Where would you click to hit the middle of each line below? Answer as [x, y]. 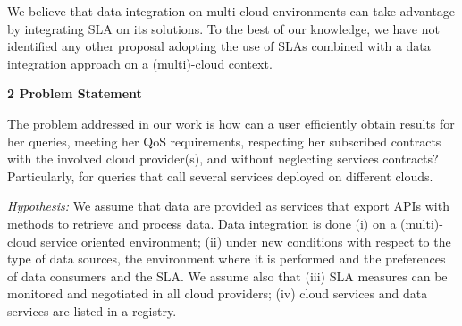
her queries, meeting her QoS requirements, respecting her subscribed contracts [224, 141]
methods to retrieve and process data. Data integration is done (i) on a [202, 223]
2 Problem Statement [75, 93]
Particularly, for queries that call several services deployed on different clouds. [220, 176]
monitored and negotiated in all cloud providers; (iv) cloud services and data [218, 293]
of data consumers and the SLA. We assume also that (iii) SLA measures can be [227, 276]
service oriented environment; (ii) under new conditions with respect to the [246, 241]
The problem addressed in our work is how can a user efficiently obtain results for [231, 123]
